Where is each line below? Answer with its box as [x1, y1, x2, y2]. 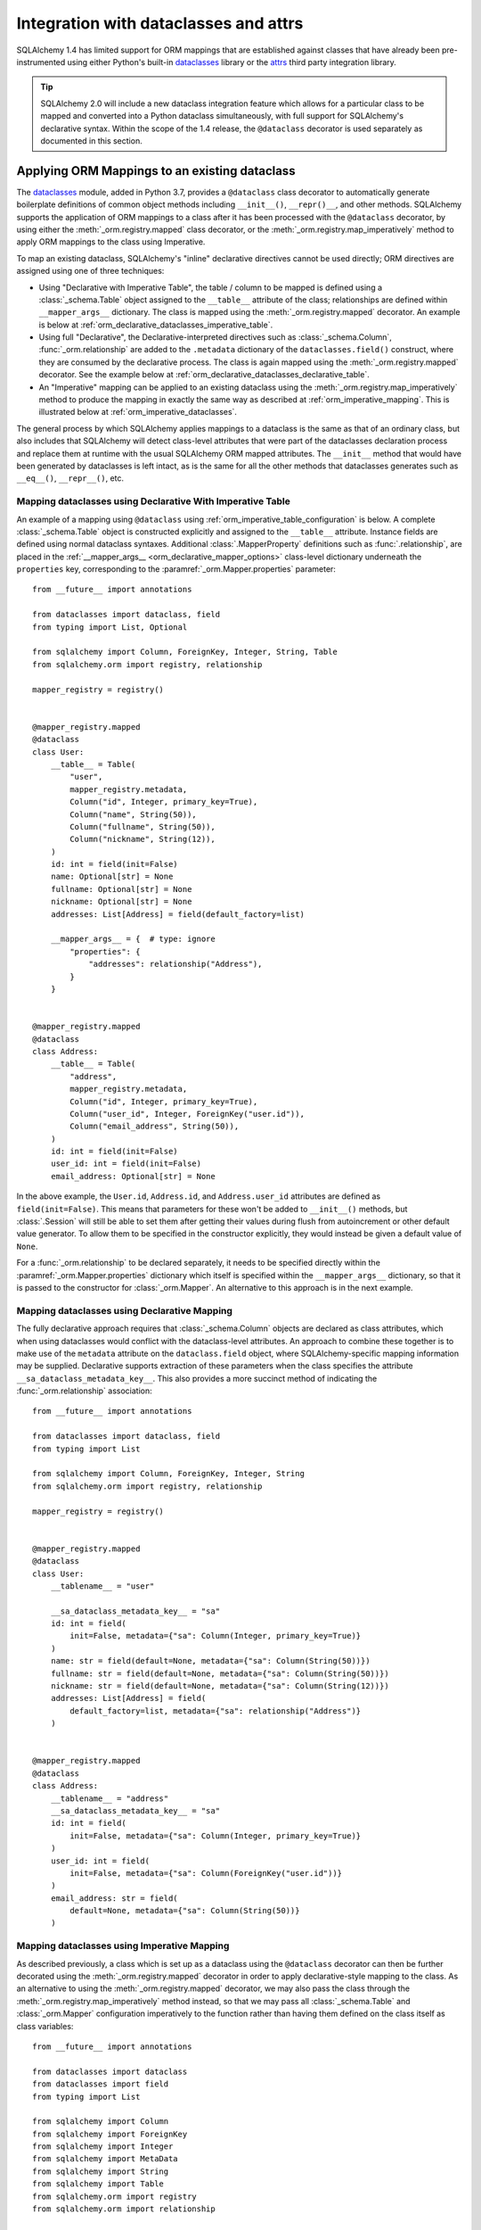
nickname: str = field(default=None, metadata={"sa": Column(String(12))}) [50, 1681, 389, 1691]
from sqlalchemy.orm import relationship [32, 2204, 216, 2214]
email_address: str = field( [50, 1893, 178, 1904]
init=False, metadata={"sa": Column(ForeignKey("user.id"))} [69, 1868, 343, 1878]
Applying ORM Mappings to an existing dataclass [16, 163, 296, 178]
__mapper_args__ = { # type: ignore [50, 934, 216, 945]
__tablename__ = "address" [50, 1793, 169, 1804]
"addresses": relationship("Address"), [88, 959, 263, 970]
